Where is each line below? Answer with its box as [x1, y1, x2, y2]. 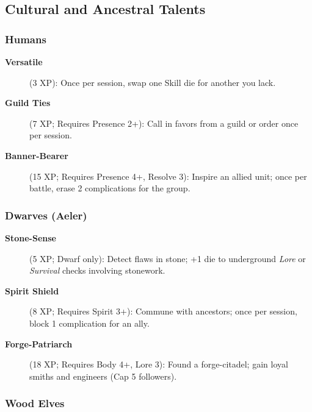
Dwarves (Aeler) [5, 207, 87, 222]
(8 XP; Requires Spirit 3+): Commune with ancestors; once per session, [29, 305, 297, 318]
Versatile [5, 55, 43, 68]
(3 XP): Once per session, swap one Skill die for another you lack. [29, 76, 276, 88]
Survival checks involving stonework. [29, 264, 165, 277]
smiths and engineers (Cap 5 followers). [29, 369, 177, 382]
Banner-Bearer [5, 149, 68, 162]
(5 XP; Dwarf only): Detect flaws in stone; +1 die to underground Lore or [29, 252, 306, 265]
